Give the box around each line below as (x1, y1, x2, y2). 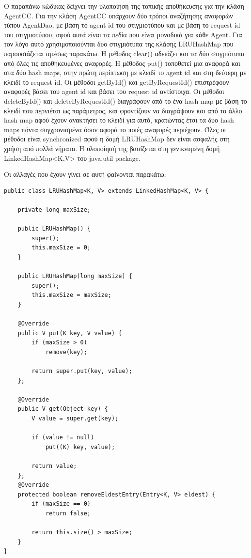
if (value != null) (31, 434, 94, 441)
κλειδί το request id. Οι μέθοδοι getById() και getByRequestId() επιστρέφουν (4, 77, 229, 87)
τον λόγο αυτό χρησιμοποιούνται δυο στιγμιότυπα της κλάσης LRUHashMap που (4, 39, 234, 49)
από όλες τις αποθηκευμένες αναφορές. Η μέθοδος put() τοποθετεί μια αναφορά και (4, 58, 240, 68)
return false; (45, 510, 91, 517)
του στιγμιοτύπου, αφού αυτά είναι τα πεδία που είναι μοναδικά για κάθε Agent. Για (4, 29, 242, 39)
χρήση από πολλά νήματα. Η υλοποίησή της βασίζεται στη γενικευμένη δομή (4, 143, 220, 153)
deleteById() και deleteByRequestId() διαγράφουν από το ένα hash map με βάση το (4, 95, 247, 106)
